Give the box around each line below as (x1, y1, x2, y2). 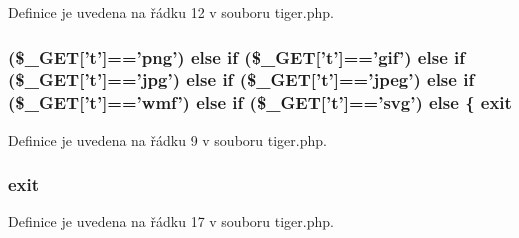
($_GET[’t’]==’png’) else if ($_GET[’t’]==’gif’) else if (8, 44, 465, 69)
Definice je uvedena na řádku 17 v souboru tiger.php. (8, 211, 334, 232)
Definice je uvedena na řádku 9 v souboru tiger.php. (8, 129, 327, 150)
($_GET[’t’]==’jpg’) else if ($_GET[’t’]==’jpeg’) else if (8, 67, 475, 92)
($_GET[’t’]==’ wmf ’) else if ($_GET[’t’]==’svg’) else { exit (8, 90, 512, 115)
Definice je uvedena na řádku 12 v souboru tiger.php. (8, 2, 334, 22)
